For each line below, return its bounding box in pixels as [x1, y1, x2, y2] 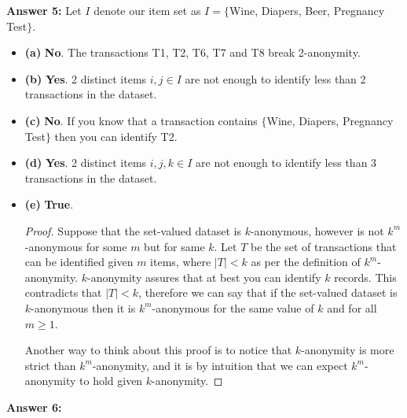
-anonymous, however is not [250, 222, 384, 239]
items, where [150, 253, 211, 270]
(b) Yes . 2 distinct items [24, 70, 147, 87]
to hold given [79, 372, 143, 389]
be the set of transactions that [251, 238, 397, 254]
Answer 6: [6, 398, 62, 415]
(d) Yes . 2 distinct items [24, 154, 147, 171]
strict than [24, 357, 76, 373]
